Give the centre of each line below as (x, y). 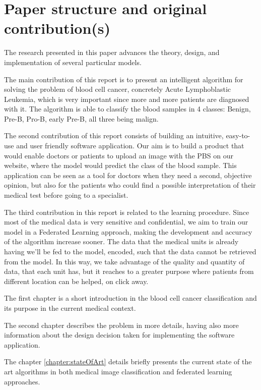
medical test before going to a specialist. (66, 195)
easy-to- (238, 135)
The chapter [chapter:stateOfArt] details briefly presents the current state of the (128, 361)
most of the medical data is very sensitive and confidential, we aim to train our (126, 222)
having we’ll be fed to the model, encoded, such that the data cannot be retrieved (130, 251)
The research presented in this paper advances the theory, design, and (112, 52)
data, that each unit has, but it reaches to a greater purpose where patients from (129, 271)
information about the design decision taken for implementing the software (119, 335)
